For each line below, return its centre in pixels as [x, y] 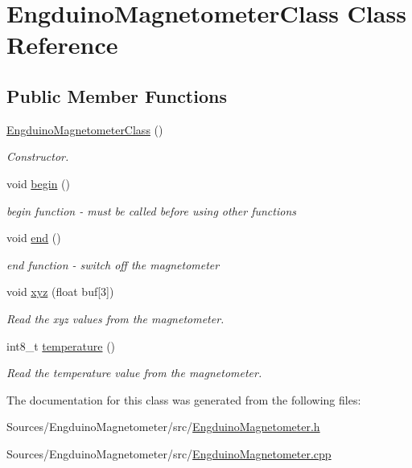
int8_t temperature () [61, 345]
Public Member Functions [117, 95]
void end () [34, 238]
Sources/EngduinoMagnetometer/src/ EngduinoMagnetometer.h [163, 427]
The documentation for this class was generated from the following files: [184, 399]
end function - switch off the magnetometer [113, 264]
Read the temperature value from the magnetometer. [134, 373]
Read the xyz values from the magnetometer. [115, 318]
